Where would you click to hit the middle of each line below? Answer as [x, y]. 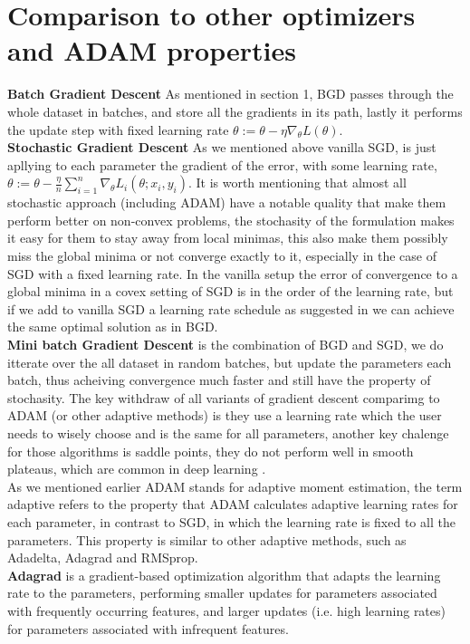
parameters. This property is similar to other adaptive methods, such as [207, 539]
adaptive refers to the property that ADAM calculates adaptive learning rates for [233, 504]
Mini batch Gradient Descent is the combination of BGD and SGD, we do [225, 345]
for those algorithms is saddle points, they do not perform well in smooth [211, 451]
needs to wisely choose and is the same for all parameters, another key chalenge [228, 433]
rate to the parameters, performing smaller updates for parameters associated [222, 593]
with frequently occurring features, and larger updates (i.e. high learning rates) [226, 610]
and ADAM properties [152, 50]
